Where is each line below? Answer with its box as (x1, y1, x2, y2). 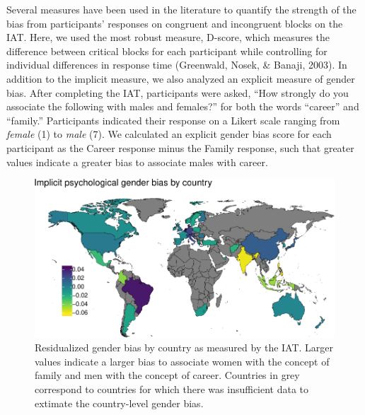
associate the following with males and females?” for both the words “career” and (6, 99, 359, 114)
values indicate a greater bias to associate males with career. (6, 154, 268, 169)
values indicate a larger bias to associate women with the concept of (35, 353, 330, 368)
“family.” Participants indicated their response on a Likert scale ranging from (6, 112, 340, 127)
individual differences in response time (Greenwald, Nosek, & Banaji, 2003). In (6, 57, 347, 72)
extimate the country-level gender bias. (35, 395, 204, 410)
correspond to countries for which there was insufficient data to (35, 381, 309, 396)
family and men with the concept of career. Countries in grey (35, 368, 300, 382)
